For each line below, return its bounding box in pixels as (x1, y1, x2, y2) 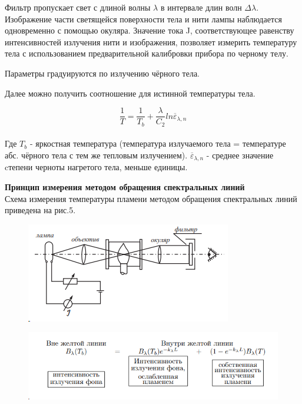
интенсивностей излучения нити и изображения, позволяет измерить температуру (5, 35, 297, 48)
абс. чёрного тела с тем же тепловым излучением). (5, 148, 188, 161)
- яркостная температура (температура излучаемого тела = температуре (29, 137, 286, 150)
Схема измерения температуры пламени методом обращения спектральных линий (5, 192, 297, 204)
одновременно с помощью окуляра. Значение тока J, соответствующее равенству (5, 24, 294, 37)
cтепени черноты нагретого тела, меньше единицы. (5, 161, 188, 173)
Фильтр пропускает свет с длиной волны (5, 1, 151, 13)
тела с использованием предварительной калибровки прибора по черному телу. (5, 47, 288, 59)
